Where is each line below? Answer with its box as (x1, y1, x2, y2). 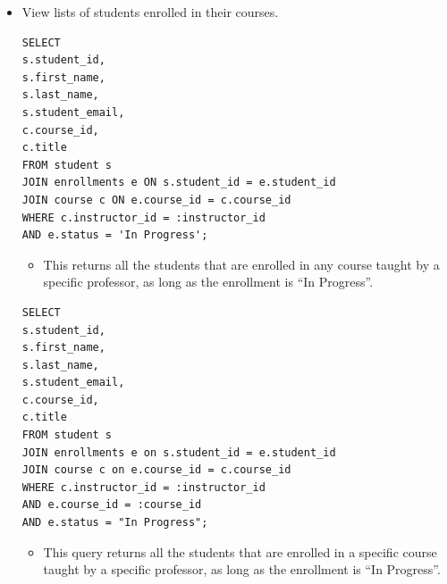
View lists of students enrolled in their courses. (21, 3, 279, 21)
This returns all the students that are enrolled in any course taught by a (43, 254, 440, 273)
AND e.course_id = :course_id (21, 498, 202, 512)
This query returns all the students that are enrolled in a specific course (43, 542, 437, 561)
